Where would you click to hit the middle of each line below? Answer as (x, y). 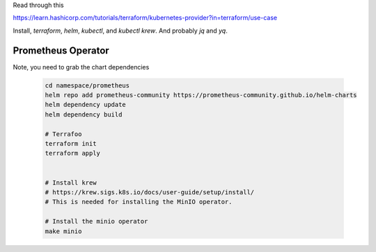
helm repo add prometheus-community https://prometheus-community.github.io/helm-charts (201, 95)
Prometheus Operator (61, 50)
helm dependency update (86, 105)
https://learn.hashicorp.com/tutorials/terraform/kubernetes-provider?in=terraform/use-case (145, 18)
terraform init (71, 144)
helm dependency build (84, 114)
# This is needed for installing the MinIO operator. (139, 202)
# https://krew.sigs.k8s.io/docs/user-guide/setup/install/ (150, 192)
